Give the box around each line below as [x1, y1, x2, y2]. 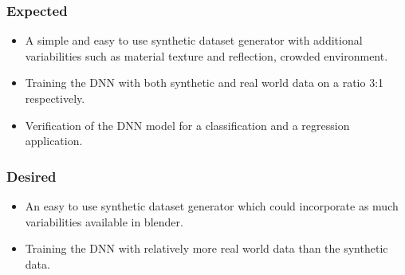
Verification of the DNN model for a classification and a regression [25, 116, 350, 133]
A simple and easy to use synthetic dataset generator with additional [25, 32, 363, 49]
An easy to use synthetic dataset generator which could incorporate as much [25, 198, 399, 214]
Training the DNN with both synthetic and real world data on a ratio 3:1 [25, 74, 384, 91]
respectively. [25, 90, 85, 106]
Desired [6, 166, 57, 186]
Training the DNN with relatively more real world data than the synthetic [25, 240, 388, 257]
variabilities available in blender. [25, 213, 183, 230]
